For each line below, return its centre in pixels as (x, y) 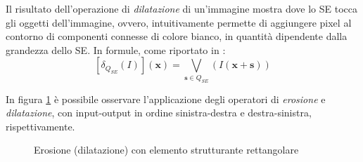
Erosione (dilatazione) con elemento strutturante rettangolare (166, 150)
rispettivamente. (40, 126)
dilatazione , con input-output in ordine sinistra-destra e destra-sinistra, (159, 113)
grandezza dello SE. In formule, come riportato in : (116, 49)
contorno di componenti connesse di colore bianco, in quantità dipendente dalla (177, 36)
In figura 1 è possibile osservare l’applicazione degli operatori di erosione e (166, 99)
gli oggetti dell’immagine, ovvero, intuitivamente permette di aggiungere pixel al (179, 22)
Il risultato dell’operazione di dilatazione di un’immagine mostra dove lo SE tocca (181, 8)
